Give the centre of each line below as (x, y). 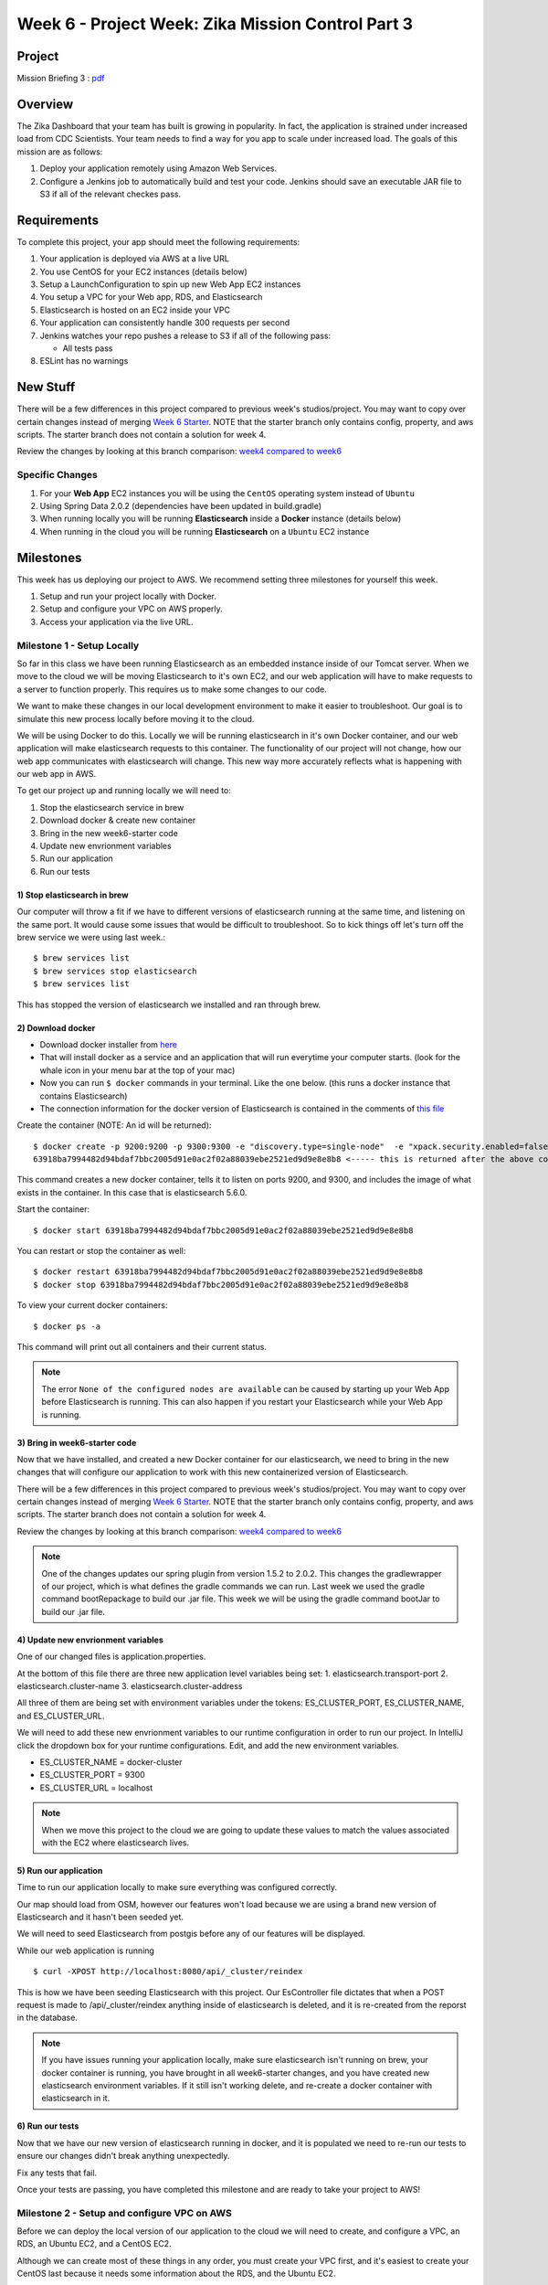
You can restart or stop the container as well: (101, 1251)
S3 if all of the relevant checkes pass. (111, 194)
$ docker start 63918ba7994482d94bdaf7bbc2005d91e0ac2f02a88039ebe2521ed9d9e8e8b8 (223, 1230)
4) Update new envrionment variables (90, 1640)
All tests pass (88, 348)
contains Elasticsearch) (84, 1096)
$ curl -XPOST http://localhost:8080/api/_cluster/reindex (168, 1971)
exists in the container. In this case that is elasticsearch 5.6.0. (132, 1192)
